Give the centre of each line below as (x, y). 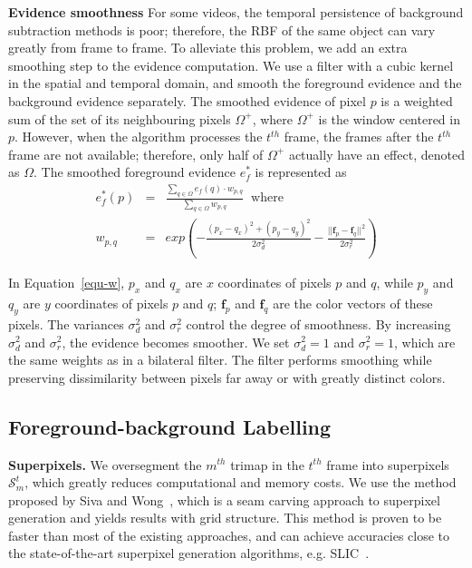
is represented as (301, 172)
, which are (425, 342)
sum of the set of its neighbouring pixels (120, 118)
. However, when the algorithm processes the (139, 137)
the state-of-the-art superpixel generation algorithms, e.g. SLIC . (189, 553)
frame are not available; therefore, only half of (136, 154)
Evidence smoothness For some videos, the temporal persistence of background (236, 12)
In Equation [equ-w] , (67, 283)
